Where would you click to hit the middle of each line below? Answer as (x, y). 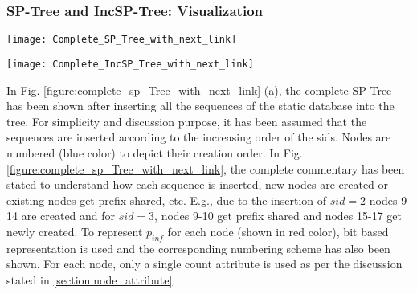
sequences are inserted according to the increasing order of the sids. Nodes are (199, 137)
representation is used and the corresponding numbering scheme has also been (198, 248)
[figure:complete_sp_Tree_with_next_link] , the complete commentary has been (206, 168)
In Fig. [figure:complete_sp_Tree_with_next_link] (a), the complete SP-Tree (199, 90)
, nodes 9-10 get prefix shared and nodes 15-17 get (278, 216)
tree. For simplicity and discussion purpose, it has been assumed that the (187, 121)
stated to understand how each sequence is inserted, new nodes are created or (198, 184)
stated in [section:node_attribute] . (91, 279)
